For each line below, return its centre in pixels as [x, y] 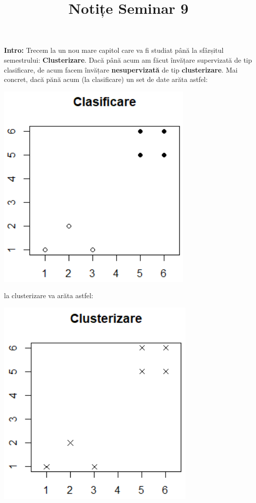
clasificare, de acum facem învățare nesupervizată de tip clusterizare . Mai [121, 69]
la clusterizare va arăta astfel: [49, 295]
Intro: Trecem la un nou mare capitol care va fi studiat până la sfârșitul [114, 50]
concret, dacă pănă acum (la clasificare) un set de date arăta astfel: [106, 79]
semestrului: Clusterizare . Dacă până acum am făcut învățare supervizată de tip [128, 59]
